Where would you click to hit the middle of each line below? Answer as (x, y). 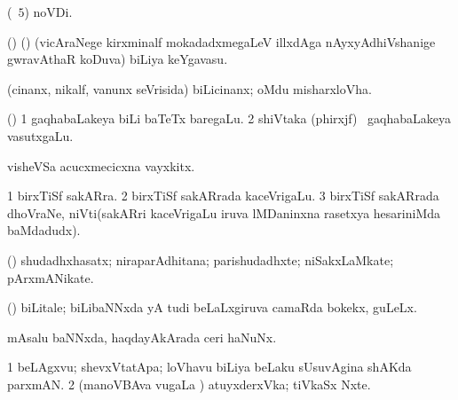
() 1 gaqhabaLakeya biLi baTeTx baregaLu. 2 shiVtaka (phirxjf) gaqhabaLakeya (229, 118)
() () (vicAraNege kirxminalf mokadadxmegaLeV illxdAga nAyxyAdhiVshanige (221, 41)
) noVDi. (48, 12)
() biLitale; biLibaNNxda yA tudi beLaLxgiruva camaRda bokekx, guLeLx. (212, 307)
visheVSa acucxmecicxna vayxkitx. (101, 165)
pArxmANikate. (51, 277)
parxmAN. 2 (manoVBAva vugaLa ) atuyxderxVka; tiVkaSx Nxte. (189, 384)
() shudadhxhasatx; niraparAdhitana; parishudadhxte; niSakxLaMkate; (201, 259)
